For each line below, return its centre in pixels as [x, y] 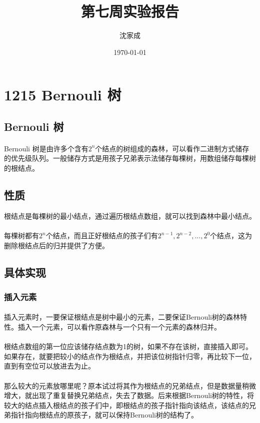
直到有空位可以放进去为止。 [49, 366]
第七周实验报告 [130, 11]
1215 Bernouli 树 [63, 95]
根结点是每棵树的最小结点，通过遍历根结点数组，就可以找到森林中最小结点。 [130, 215]
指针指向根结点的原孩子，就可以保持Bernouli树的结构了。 [104, 415]
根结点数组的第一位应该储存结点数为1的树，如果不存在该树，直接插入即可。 [128, 346]
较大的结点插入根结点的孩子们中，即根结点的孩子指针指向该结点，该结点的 [126, 405]
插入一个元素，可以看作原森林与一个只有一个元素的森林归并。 [119, 327]
